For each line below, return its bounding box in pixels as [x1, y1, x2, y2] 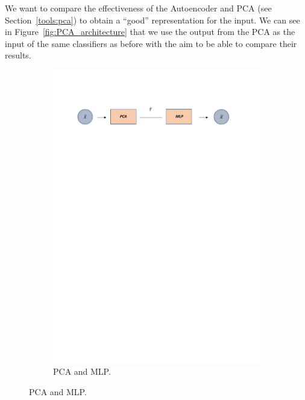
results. [5, 49, 31, 61]
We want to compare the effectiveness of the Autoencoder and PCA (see [5, 2, 272, 14]
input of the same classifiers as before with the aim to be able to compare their [5, 37, 297, 49]
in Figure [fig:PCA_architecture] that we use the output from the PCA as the [5, 25, 295, 38]
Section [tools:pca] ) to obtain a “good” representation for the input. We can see [5, 13, 300, 26]
